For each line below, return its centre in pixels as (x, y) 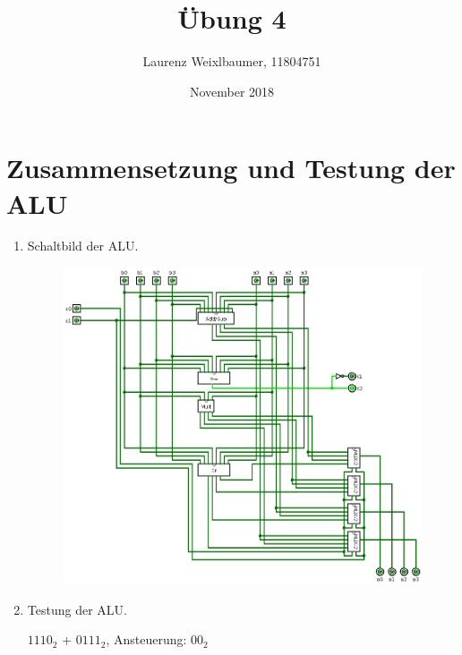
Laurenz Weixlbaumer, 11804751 (232, 61)
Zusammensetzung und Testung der (231, 168)
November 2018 (232, 91)
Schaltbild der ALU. (83, 246)
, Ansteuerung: (146, 639)
